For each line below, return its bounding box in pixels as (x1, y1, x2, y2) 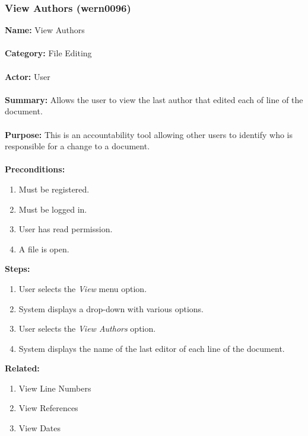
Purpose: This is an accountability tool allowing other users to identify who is (5, 128, 293, 140)
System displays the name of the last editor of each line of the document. (18, 342, 285, 354)
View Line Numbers (18, 381, 91, 394)
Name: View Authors (5, 24, 85, 36)
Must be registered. (18, 182, 90, 195)
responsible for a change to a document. (5, 140, 150, 152)
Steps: (5, 262, 30, 275)
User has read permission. (18, 223, 113, 235)
